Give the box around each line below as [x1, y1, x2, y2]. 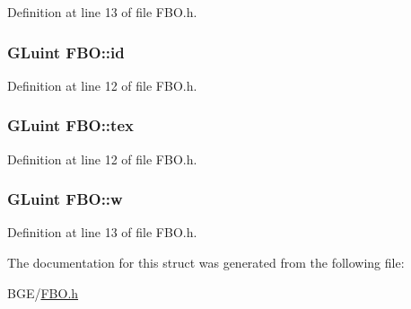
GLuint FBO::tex [7, 114, 134, 137]
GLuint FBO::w [7, 188, 123, 210]
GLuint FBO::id [7, 40, 125, 63]
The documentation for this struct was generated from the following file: [7, 253, 405, 272]
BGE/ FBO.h [7, 283, 79, 302]
